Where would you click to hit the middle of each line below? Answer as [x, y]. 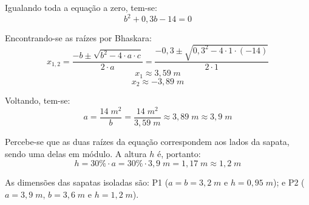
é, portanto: [179, 153]
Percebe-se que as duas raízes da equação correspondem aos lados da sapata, [147, 141]
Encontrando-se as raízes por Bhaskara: [78, 38]
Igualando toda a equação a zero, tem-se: [81, 7]
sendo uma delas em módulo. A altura [76, 153]
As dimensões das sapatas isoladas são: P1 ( [87, 182]
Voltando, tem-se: [38, 100]
